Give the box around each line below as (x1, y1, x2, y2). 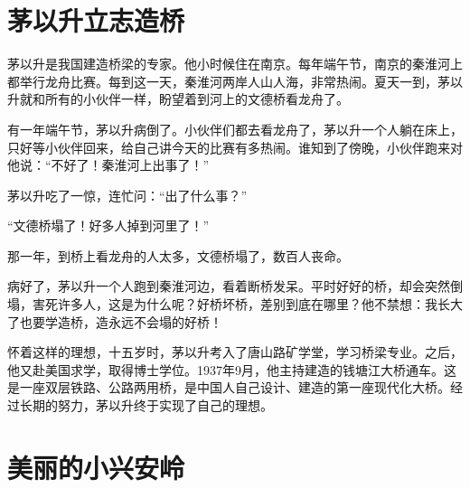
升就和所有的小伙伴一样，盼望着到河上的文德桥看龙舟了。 (7, 89, 349, 108)
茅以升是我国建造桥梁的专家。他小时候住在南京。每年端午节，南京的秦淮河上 (7, 54, 463, 73)
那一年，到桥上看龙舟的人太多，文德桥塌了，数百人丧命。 (7, 246, 349, 265)
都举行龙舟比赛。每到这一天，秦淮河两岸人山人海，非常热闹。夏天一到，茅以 (7, 71, 463, 90)
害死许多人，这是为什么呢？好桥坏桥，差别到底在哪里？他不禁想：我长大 (32, 295, 463, 314)
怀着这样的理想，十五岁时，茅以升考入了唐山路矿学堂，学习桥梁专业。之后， (7, 343, 463, 361)
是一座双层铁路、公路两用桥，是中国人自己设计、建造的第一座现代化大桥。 (7, 378, 450, 397)
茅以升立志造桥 (7, 2, 185, 39)
